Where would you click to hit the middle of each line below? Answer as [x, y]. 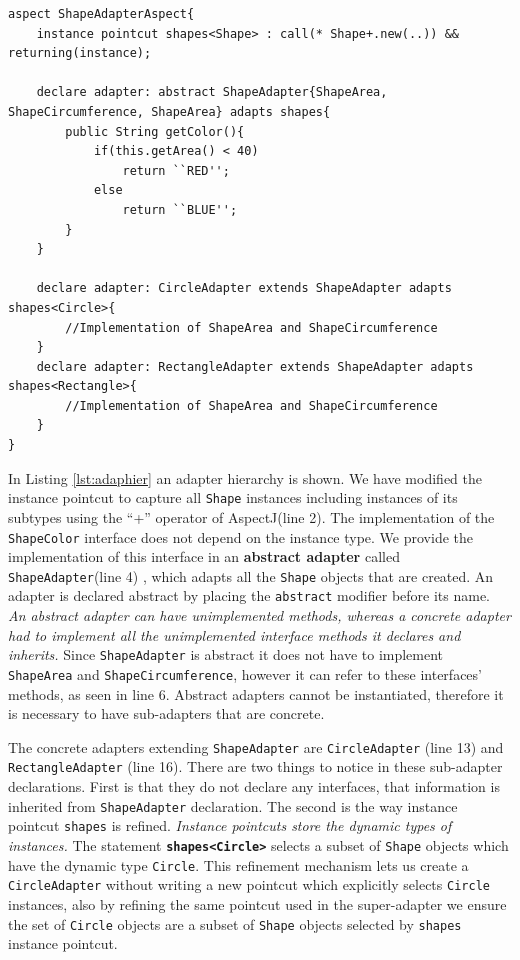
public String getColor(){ [155, 131]
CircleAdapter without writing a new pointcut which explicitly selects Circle [249, 884]
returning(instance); [80, 53]
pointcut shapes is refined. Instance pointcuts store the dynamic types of [230, 825]
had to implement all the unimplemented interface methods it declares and [234, 634]
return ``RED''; [176, 170]
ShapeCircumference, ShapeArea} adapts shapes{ [169, 111]
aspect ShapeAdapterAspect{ [101, 14]
